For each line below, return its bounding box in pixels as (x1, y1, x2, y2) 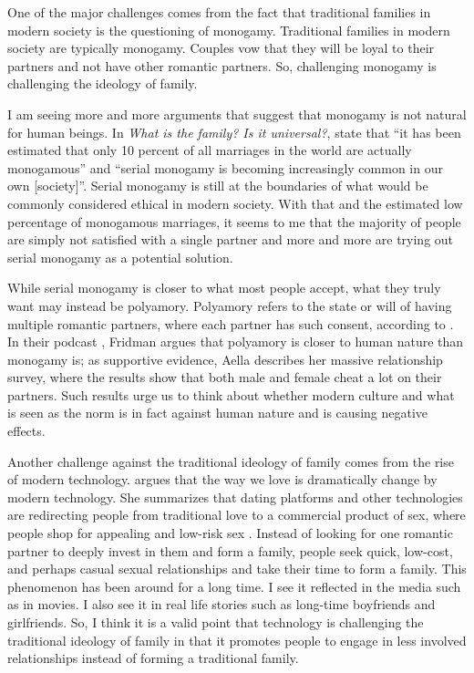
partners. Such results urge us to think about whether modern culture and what (7, 385, 455, 404)
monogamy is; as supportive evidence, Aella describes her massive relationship (7, 349, 443, 368)
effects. (7, 421, 46, 440)
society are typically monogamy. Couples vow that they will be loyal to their (7, 38, 435, 57)
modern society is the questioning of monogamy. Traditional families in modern (7, 20, 450, 39)
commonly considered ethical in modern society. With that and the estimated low (7, 193, 463, 212)
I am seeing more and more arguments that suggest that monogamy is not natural (7, 104, 467, 123)
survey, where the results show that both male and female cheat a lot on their (7, 368, 442, 387)
